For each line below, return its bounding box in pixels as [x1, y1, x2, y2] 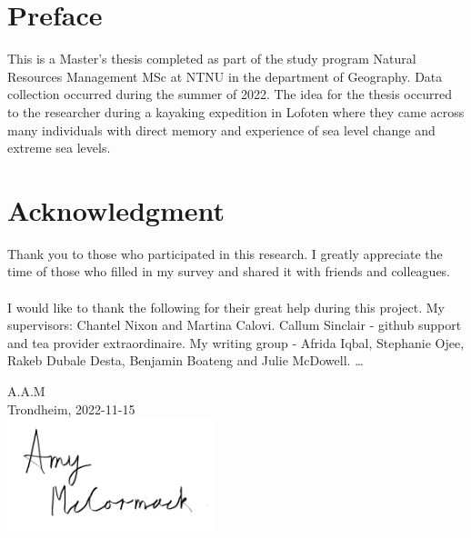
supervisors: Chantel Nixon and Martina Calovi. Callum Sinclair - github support [7, 315, 462, 334]
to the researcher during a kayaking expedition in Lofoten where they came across [7, 102, 465, 121]
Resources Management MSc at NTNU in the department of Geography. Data [7, 66, 443, 85]
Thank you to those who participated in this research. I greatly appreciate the [7, 244, 443, 263]
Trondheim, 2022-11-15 [7, 399, 135, 418]
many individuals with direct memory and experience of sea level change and [7, 120, 436, 139]
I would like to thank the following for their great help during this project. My [7, 297, 445, 316]
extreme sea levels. [7, 138, 111, 157]
